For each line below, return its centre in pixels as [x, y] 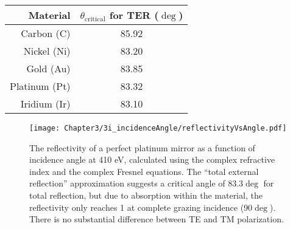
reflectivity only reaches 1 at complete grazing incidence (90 [141, 207]
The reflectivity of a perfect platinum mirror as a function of [142, 147]
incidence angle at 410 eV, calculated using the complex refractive [152, 159]
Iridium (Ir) [45, 104]
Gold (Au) [48, 68]
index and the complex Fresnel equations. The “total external [144, 171]
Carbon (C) [46, 33]
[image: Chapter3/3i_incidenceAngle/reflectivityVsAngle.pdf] [158, 128]
